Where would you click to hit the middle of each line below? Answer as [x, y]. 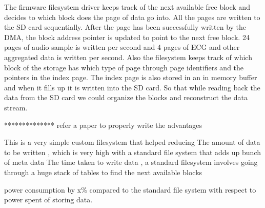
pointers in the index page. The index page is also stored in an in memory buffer [131, 77]
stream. [16, 107]
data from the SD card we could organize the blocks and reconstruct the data [126, 97]
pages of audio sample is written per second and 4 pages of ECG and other [122, 47]
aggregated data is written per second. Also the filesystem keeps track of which [128, 57]
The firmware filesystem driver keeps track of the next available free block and [127, 7]
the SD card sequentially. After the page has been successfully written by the [125, 27]
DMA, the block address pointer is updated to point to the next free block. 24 [127, 37]
